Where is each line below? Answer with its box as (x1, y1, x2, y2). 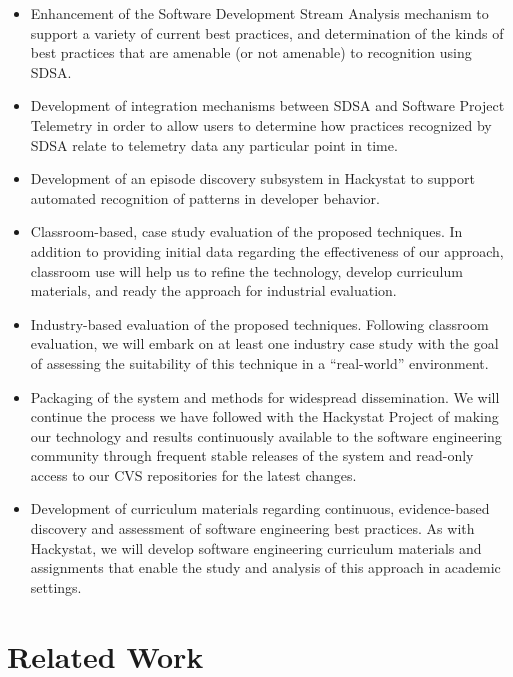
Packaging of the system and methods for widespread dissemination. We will (30, 386, 500, 407)
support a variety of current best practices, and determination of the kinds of (30, 22, 504, 43)
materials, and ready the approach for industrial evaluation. (30, 280, 397, 301)
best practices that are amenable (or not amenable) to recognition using (30, 42, 472, 63)
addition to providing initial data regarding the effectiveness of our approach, (30, 240, 504, 261)
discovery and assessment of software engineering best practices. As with (30, 518, 475, 539)
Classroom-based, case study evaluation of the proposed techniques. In (30, 221, 463, 242)
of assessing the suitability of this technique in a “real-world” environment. (30, 352, 489, 373)
